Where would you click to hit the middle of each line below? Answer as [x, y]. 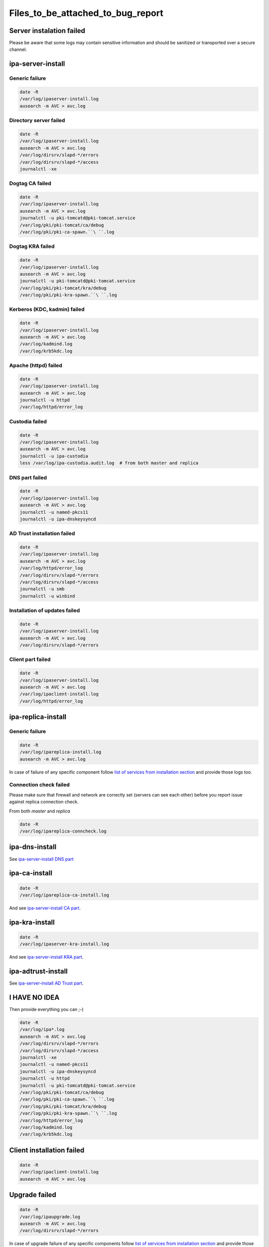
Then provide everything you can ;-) [46, 1010]
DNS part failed [28, 477]
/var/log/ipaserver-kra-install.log [65, 944]
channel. [18, 49]
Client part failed [30, 659]
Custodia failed [28, 421]
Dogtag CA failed [30, 184]
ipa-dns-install [33, 847]
